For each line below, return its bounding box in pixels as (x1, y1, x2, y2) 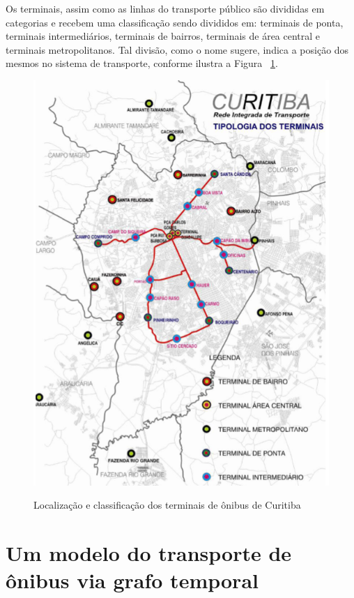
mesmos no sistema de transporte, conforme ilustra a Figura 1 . (6, 56, 278, 70)
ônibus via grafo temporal (6, 566, 259, 595)
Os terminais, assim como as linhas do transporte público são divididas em (6, 1, 325, 15)
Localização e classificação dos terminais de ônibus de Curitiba (33, 498, 301, 512)
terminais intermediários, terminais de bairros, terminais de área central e (6, 29, 321, 43)
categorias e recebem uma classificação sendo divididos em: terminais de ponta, (6, 15, 344, 29)
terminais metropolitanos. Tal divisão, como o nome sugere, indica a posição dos (6, 42, 349, 57)
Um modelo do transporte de (6, 539, 292, 567)
